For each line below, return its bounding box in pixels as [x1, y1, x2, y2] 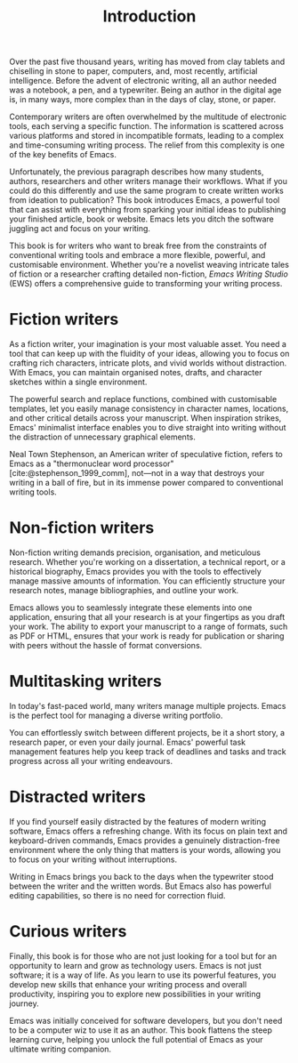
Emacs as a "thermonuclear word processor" [9, 458, 175, 469]
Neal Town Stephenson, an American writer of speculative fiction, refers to [9, 449, 283, 460]
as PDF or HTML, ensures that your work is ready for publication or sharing [9, 631, 285, 641]
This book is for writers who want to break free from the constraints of [9, 240, 267, 251]
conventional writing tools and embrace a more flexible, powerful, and [9, 250, 266, 261]
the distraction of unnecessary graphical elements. [9, 431, 196, 442]
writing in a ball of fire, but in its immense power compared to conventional [9, 478, 284, 488]
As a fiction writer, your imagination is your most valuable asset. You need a [9, 339, 287, 350]
